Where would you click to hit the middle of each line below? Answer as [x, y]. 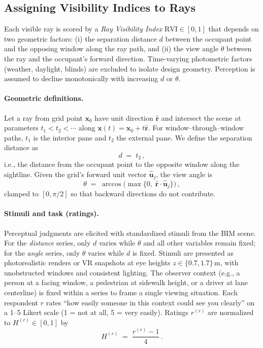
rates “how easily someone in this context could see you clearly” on [150, 302]
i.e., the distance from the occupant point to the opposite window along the [122, 164]
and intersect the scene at [201, 117]
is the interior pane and [70, 137]
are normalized [231, 312]
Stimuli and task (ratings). [52, 213]
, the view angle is [184, 174]
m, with [226, 263]
